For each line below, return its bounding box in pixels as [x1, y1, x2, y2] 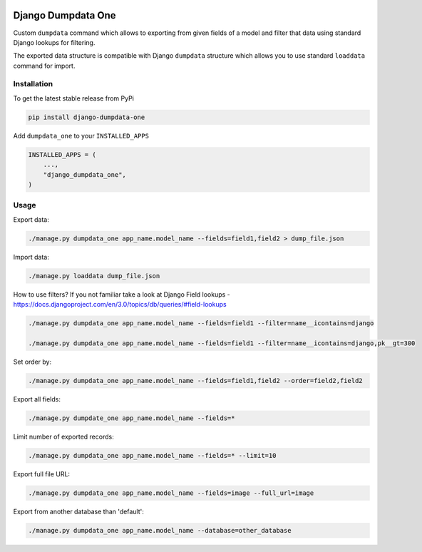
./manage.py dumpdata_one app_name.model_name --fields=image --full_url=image [28, 489, 314, 497]
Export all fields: [13, 394, 61, 403]
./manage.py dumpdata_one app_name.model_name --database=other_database [28, 526, 292, 534]
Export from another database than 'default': [13, 507, 144, 516]
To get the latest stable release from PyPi [13, 93, 135, 103]
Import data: [13, 252, 49, 261]
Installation [13, 79, 53, 89]
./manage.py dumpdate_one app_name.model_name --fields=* [28, 414, 235, 422]
